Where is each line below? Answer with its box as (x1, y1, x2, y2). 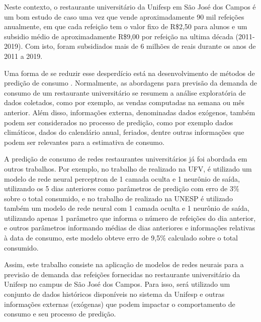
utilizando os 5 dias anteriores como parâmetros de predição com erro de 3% (4, 183, 239, 194)
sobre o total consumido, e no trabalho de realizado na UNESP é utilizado (4, 193, 233, 203)
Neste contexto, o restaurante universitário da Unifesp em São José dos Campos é (4, 2, 256, 12)
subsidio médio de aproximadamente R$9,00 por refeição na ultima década (4, 31, 233, 41)
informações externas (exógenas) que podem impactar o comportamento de (4, 298, 235, 309)
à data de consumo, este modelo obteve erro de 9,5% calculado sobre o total (4, 232, 238, 243)
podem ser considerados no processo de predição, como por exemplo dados (4, 117, 233, 127)
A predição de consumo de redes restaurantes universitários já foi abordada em (4, 153, 247, 164)
